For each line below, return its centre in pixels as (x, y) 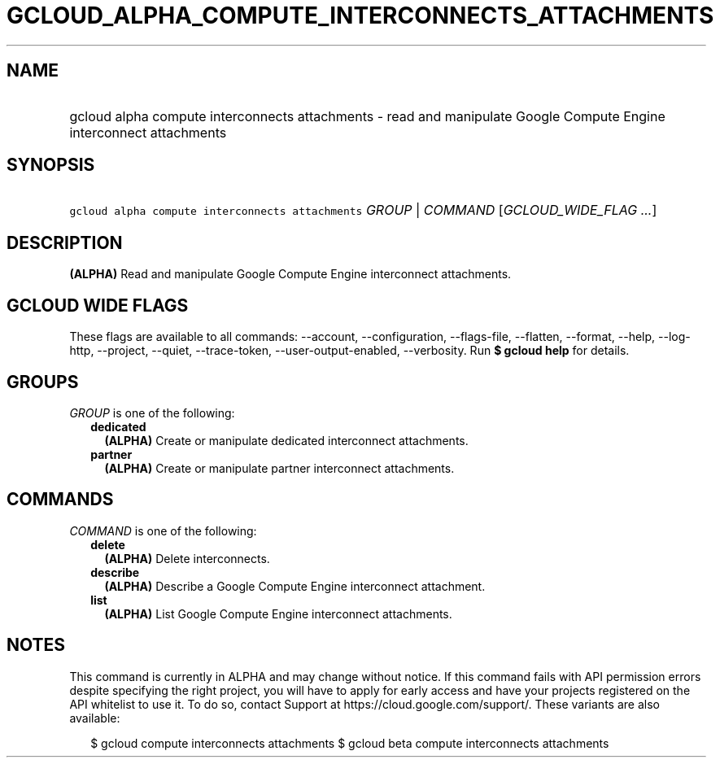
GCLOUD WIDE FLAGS (98, 305)
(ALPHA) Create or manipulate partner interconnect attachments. (279, 468)
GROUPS (43, 382)
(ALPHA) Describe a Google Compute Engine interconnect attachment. (295, 586)
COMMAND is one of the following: (163, 530)
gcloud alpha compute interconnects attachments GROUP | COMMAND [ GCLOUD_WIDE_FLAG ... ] (363, 210)
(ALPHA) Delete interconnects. (187, 558)
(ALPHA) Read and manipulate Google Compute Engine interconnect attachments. (290, 274)
